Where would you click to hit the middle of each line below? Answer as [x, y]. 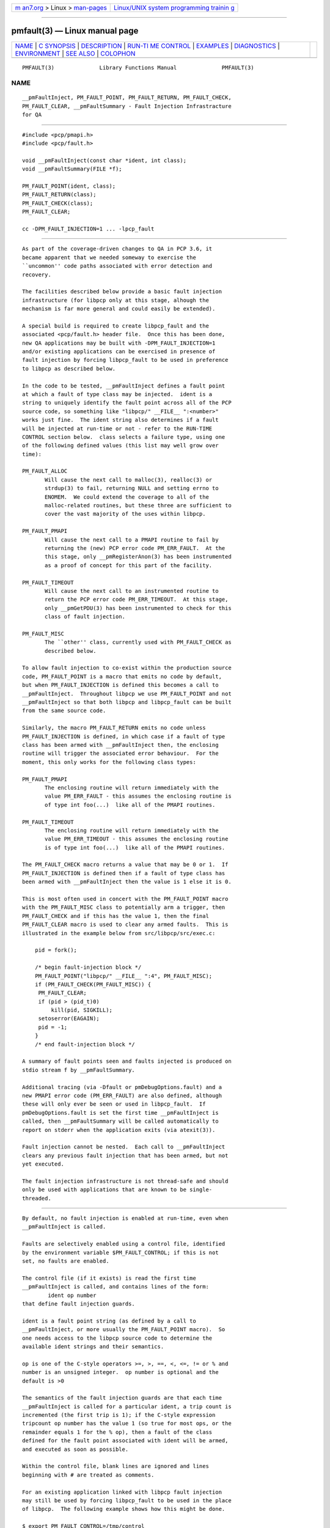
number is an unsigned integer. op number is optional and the [121, 1372]
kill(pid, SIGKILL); [82, 1010]
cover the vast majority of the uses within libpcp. [125, 514]
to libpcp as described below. [69, 369]
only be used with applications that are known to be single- [117, 1190]
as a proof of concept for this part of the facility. [129, 565]
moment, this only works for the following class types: [109, 762]
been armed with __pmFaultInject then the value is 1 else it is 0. [127, 882]
